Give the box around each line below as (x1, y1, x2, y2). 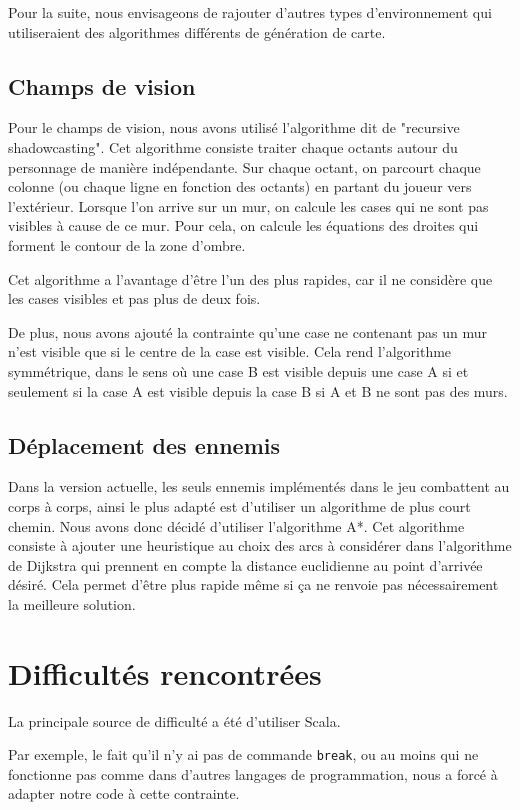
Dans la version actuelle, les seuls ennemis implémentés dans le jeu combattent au (8, 476, 510, 497)
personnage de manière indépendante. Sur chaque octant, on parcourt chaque (8, 156, 481, 177)
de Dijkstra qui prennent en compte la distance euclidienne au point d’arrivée (8, 554, 483, 575)
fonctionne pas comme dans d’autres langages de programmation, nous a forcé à (8, 763, 498, 784)
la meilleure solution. (8, 593, 136, 614)
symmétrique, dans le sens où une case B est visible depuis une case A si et (8, 360, 469, 381)
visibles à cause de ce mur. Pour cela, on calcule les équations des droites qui (8, 215, 479, 236)
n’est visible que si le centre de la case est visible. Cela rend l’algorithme (8, 341, 452, 362)
